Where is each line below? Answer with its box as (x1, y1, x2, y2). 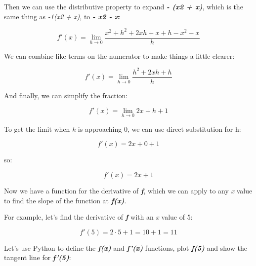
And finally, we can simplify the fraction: (4, 90, 128, 100)
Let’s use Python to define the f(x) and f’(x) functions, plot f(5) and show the (4, 242, 247, 253)
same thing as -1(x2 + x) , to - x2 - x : (4, 11, 121, 21)
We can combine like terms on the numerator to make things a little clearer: (4, 50, 235, 61)
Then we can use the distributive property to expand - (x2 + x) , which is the (4, 1, 243, 11)
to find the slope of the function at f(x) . (4, 195, 127, 205)
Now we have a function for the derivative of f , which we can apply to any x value (4, 185, 253, 195)
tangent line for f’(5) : (4, 252, 71, 263)
